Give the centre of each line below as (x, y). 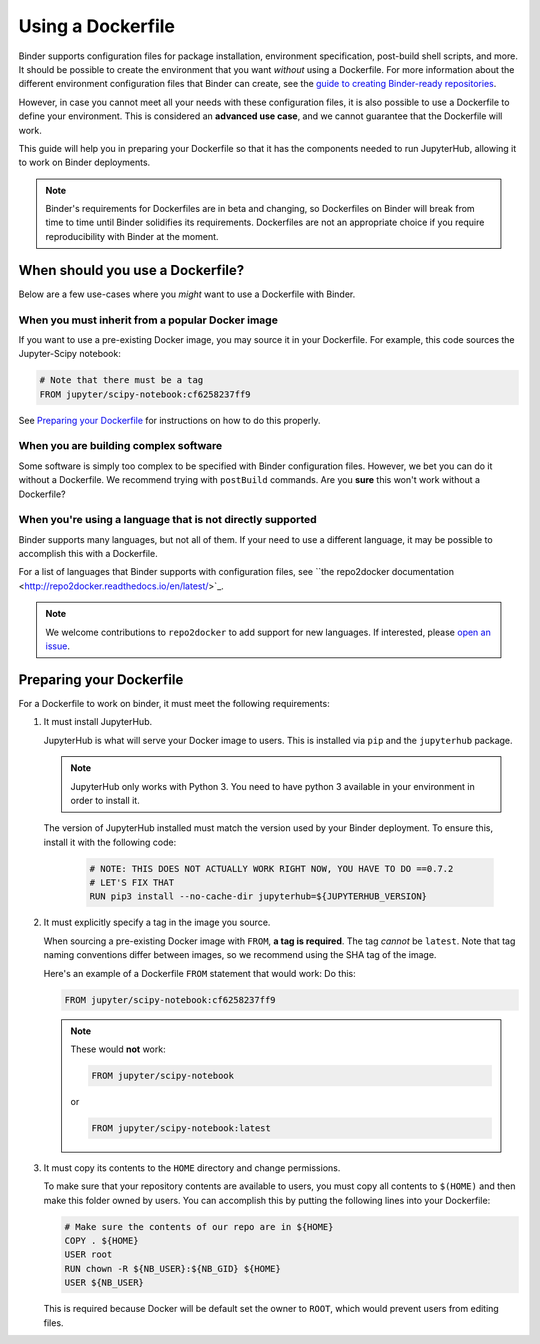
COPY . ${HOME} (101, 1241)
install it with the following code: (110, 842)
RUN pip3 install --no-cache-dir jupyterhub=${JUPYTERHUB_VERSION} (258, 896)
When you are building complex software (120, 446)
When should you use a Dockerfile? (131, 270)
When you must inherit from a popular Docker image (148, 320)
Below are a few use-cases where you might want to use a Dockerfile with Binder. (187, 294)
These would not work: (118, 1049)
